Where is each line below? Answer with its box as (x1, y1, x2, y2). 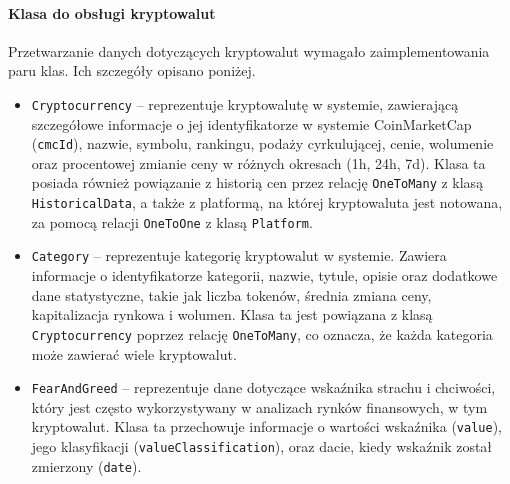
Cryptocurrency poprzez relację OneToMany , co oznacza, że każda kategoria (31, 323, 493, 344)
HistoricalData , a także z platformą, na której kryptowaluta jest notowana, (31, 192, 503, 213)
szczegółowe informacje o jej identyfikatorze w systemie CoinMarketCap (31, 113, 472, 134)
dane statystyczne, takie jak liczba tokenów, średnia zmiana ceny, (31, 284, 432, 305)
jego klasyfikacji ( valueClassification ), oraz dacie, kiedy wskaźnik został (31, 436, 493, 457)
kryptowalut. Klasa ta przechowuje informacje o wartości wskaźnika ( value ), (31, 416, 502, 437)
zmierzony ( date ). (31, 455, 142, 476)
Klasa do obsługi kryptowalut (8, 2, 216, 23)
